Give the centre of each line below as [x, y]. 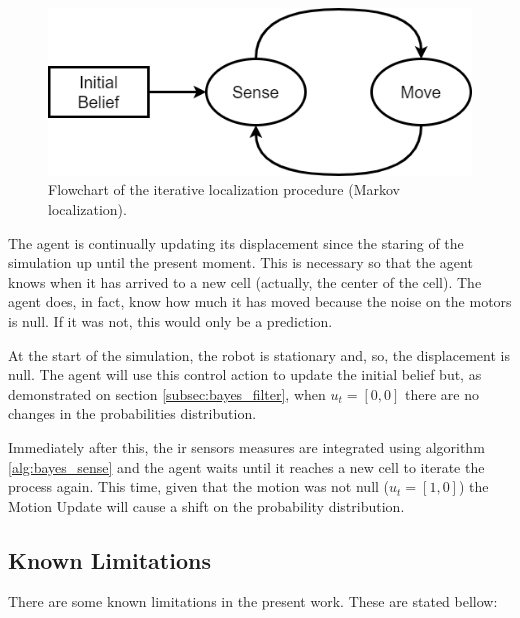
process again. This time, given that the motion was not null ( [199, 486]
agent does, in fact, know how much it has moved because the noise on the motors [260, 301]
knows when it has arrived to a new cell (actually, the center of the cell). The [245, 281]
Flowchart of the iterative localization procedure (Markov [224, 189]
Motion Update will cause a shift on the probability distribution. [206, 505]
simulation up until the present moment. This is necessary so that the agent [240, 262]
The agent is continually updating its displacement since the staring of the [236, 242]
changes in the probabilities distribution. [132, 413]
